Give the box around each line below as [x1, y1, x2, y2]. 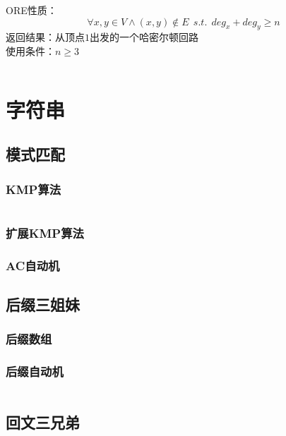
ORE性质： [6, 3, 57, 17]
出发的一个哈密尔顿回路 [90, 30, 198, 44]
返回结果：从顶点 [6, 30, 85, 44]
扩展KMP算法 [6, 224, 84, 241]
